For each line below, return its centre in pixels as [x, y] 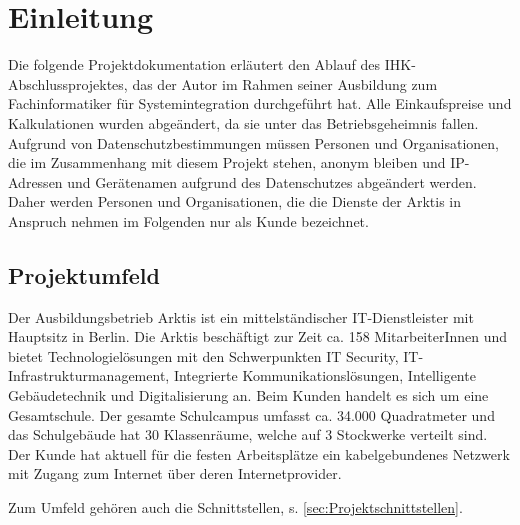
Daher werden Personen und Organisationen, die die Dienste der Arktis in [235, 201]
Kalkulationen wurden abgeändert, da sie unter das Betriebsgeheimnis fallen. [243, 122]
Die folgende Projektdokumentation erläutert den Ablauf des [194, 64]
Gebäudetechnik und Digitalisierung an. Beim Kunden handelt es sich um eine [248, 395]
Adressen [35, 181]
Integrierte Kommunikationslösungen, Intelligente [324, 375]
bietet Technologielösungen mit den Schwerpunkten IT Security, [203, 355]
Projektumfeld [84, 274]
